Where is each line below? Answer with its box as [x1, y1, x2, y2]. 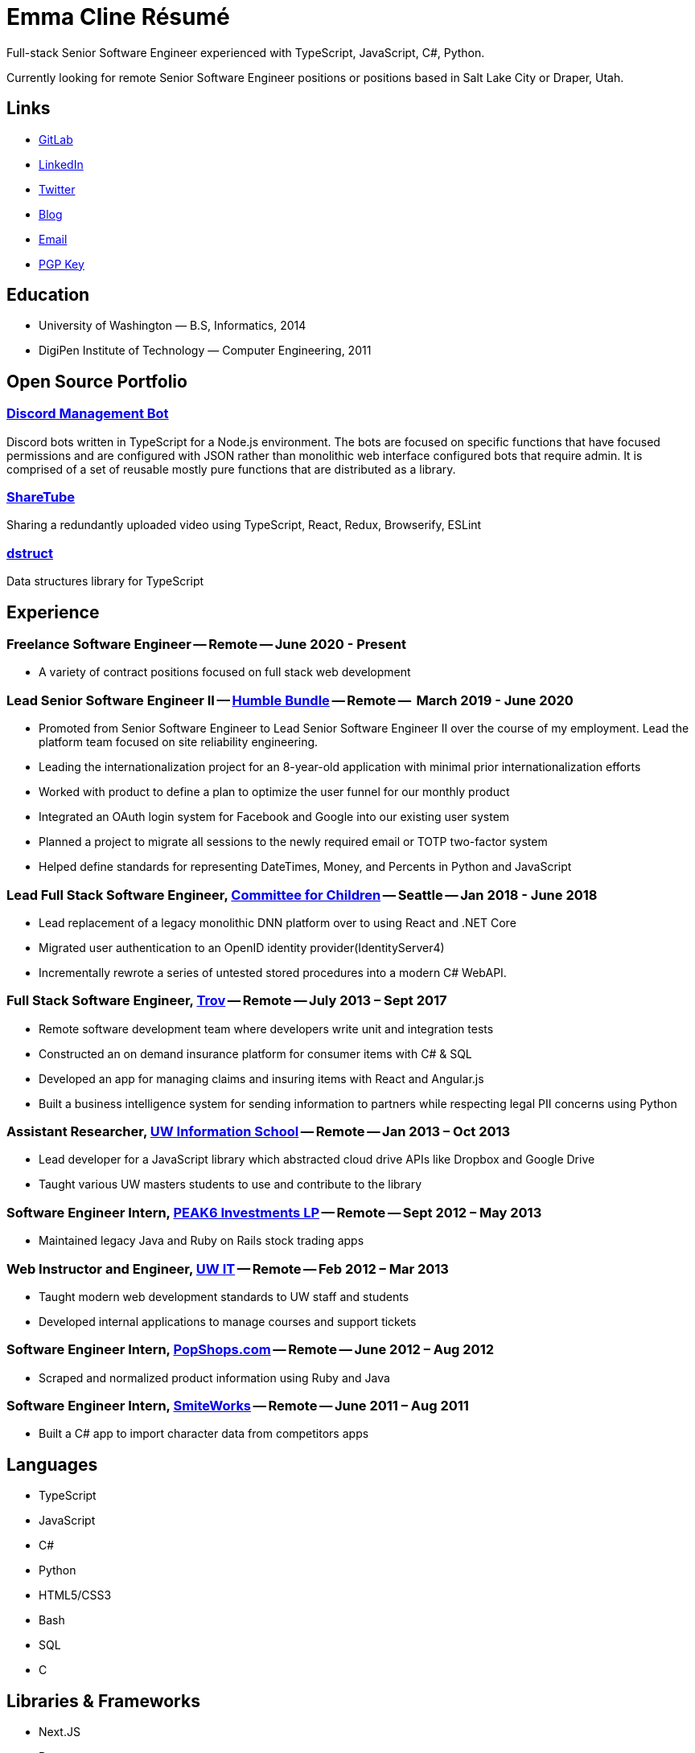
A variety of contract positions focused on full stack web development [39, 665, 411, 679]
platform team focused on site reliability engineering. [39, 735, 319, 749]
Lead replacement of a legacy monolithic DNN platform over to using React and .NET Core [39, 915, 516, 930]
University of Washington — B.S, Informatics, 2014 [39, 318, 306, 333]
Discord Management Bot [6, 405, 169, 422]
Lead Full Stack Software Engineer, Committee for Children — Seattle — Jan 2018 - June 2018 [6, 886, 598, 903]
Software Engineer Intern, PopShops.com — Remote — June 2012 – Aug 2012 [6, 1341, 495, 1358]
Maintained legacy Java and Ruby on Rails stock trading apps [39, 1234, 364, 1248]
